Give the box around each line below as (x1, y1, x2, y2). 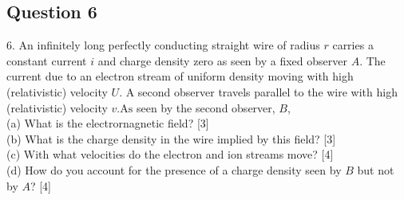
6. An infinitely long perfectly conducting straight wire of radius (6, 37, 320, 53)
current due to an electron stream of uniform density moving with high (6, 68, 354, 84)
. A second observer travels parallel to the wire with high (119, 83, 398, 100)
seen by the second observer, (136, 99, 275, 116)
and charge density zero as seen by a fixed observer (97, 52, 347, 69)
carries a (332, 37, 374, 53)
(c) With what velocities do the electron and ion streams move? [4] (6, 146, 334, 163)
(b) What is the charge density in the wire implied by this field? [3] (6, 130, 336, 147)
